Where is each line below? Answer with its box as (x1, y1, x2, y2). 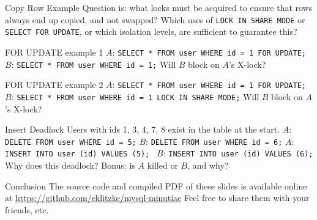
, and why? (187, 159, 229, 172)
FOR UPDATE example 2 (5, 78, 103, 91)
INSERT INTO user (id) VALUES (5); (5, 150, 150, 159)
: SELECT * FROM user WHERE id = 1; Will (11, 57, 176, 70)
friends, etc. (5, 203, 49, 216)
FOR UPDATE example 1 (5, 45, 103, 58)
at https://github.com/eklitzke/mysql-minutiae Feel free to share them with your (5, 191, 310, 204)
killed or (147, 159, 178, 172)
